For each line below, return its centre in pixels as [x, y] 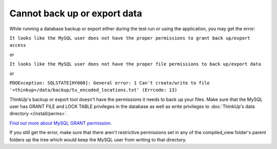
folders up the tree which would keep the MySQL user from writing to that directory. [98, 140]
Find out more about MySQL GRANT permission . [61, 123]
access [18, 45]
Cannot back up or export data [76, 13]
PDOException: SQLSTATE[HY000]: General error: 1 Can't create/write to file [110, 83]
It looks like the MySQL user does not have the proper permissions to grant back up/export [130, 38]
